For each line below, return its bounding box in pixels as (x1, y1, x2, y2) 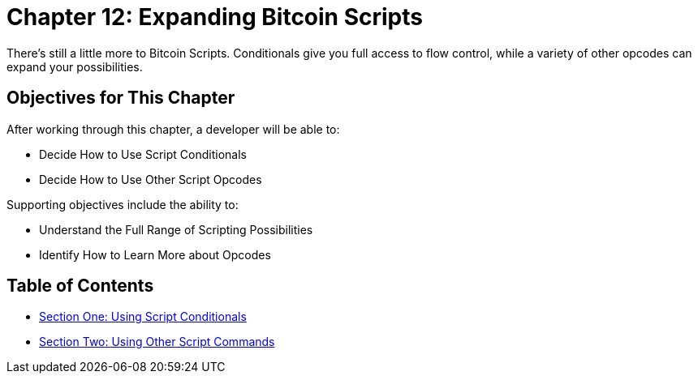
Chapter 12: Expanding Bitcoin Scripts (6, 3, 423, 31)
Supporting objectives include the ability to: (6, 197, 239, 211)
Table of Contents (6, 275, 154, 297)
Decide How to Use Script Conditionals (39, 147, 247, 161)
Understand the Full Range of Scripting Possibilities (39, 222, 313, 237)
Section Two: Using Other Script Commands (39, 335, 275, 349)
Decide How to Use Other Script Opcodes (39, 172, 262, 186)
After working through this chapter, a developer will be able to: (6, 122, 340, 136)
